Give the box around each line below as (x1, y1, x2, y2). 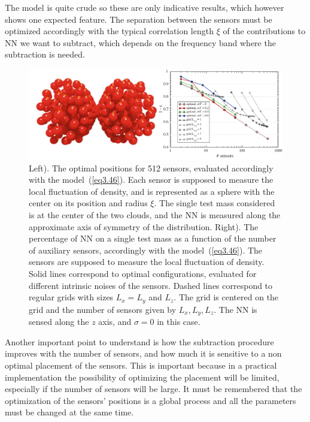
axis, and (98, 315, 132, 328)
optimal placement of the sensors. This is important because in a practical (5, 358, 277, 371)
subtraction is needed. (5, 48, 85, 61)
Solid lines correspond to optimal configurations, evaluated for (29, 267, 257, 280)
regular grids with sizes (29, 291, 114, 303)
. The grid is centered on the (174, 291, 279, 303)
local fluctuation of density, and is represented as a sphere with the (29, 185, 275, 197)
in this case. (157, 315, 200, 328)
